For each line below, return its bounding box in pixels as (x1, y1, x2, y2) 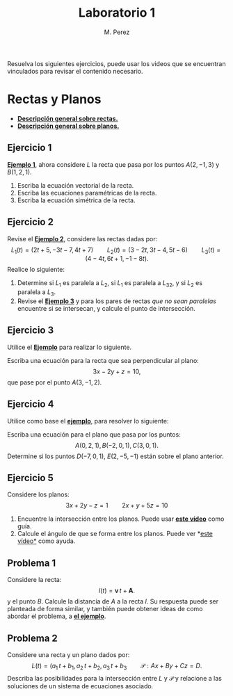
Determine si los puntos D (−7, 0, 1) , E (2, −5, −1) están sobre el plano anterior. (7, 452, 224, 460)
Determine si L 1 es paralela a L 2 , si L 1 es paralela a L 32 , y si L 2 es (17, 279, 203, 289)
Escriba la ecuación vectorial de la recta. (17, 181, 134, 189)
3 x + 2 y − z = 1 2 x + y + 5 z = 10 (65, 501, 168, 510)
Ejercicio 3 (7, 325, 54, 337)
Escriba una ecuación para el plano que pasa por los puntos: (7, 430, 181, 439)
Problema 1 (7, 557, 56, 569)
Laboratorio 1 (78, 5, 156, 21)
